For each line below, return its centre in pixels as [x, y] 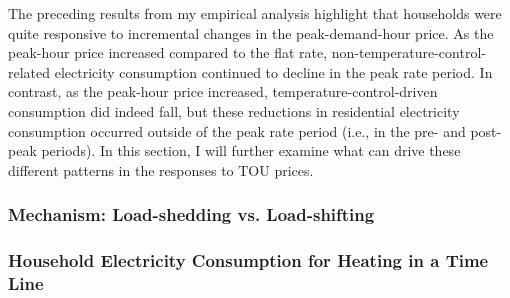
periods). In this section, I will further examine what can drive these [251, 150]
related [29, 71]
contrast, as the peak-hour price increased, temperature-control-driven [223, 91]
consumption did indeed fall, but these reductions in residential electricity [234, 110]
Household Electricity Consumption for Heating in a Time [248, 260]
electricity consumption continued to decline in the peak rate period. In [273, 71]
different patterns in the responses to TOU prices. [161, 169]
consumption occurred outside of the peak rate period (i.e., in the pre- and [237, 130]
